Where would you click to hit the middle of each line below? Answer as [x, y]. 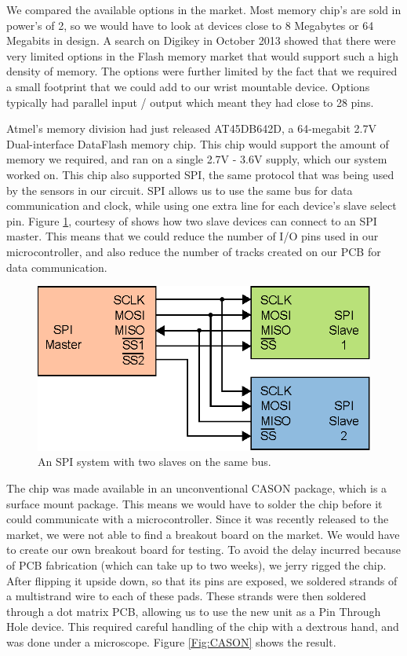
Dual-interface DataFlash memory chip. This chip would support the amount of [198, 143]
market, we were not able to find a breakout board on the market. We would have [203, 534]
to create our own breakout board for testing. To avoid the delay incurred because [203, 550]
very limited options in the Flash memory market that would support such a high [203, 55]
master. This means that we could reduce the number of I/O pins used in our [193, 236]
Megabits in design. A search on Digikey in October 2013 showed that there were [201, 40]
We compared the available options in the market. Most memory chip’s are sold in [204, 9]
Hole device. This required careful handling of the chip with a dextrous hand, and [203, 627]
